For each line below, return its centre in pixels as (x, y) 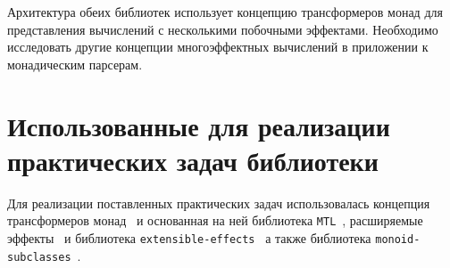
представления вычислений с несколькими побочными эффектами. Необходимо (223, 29)
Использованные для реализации (199, 125)
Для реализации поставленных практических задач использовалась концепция (219, 203)
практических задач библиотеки (193, 160)
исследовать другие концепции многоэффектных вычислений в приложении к (218, 47)
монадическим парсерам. (75, 64)
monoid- (398, 239)
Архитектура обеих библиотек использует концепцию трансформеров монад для (225, 12)
